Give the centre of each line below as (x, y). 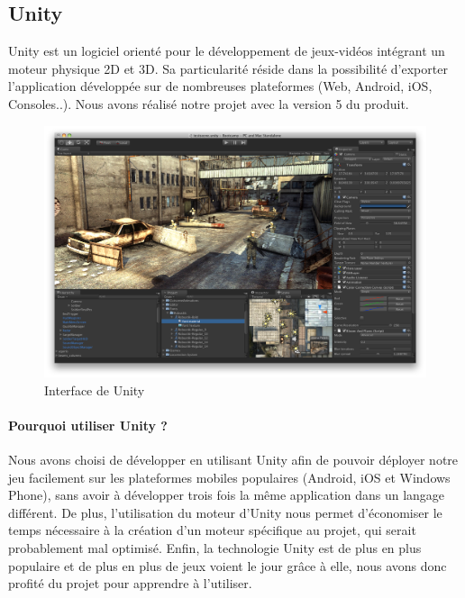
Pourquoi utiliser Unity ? (88, 425)
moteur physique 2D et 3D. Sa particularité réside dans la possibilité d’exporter (228, 68)
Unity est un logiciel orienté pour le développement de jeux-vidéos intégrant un (227, 51)
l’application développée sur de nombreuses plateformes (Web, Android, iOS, (220, 86)
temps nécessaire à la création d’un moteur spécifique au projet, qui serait (212, 530)
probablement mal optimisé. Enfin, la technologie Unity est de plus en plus (215, 548)
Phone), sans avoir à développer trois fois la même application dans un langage (227, 495)
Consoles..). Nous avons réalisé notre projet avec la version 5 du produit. (209, 103)
